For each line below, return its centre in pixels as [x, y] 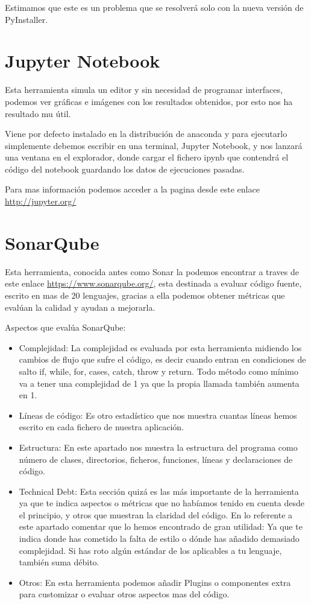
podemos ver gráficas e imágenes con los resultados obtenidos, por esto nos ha [149, 101]
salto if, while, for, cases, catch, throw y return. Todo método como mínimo [159, 371]
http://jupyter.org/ [41, 201]
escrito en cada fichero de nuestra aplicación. [102, 427]
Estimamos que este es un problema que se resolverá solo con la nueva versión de [154, 7]
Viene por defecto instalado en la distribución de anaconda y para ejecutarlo [146, 134]
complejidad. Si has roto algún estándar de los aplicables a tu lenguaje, [150, 550]
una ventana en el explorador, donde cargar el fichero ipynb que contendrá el [147, 157]
